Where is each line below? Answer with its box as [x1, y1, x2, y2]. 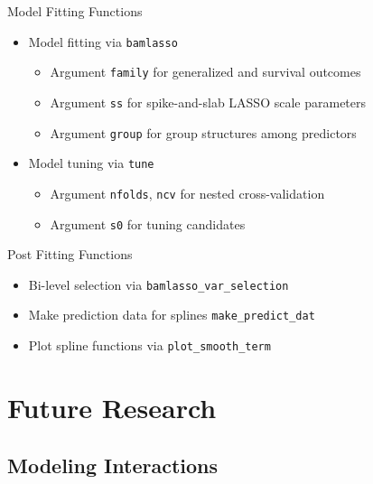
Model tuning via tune [28, 154, 154, 172]
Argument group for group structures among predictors [50, 123, 357, 142]
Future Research [7, 388, 217, 425]
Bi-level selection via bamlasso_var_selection [28, 275, 289, 293]
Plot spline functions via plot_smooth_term [28, 336, 271, 355]
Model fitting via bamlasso [28, 32, 178, 51]
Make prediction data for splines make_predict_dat [28, 305, 315, 324]
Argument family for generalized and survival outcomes [50, 62, 361, 81]
